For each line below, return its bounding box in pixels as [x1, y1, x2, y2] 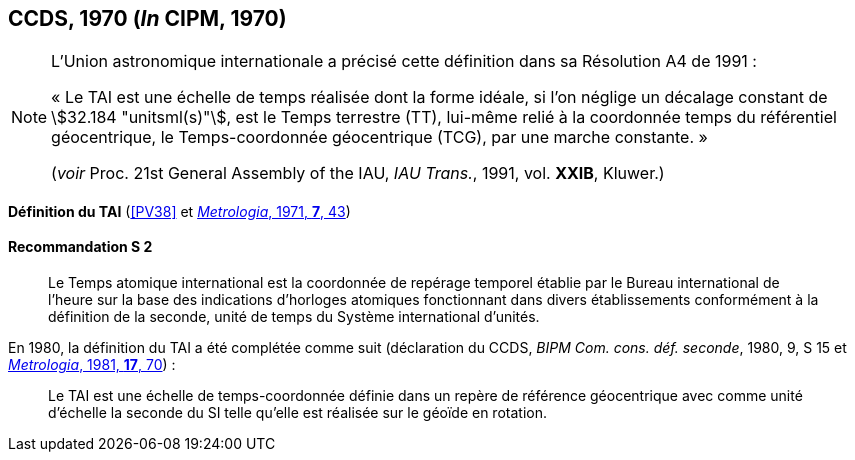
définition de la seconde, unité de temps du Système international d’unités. [48, 308, 540, 326]
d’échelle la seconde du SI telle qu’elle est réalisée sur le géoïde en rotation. [48, 404, 547, 422]
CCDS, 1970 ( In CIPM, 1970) [8, 6, 287, 31]
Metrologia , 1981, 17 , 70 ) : [8, 356, 176, 374]
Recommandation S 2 [8, 238, 153, 256]
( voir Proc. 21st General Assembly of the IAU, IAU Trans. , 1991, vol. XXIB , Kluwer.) [51, 163, 665, 184]
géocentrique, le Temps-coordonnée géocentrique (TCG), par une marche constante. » [51, 127, 708, 148]
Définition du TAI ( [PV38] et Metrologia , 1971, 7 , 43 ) [8, 202, 351, 220]
